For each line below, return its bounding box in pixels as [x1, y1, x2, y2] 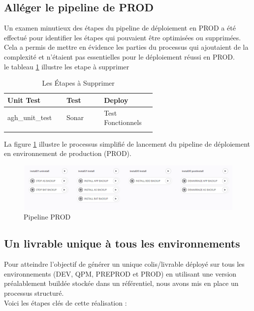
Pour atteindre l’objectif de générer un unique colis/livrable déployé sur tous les [4, 259, 245, 269]
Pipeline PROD [24, 212, 71, 222]
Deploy [104, 94, 128, 105]
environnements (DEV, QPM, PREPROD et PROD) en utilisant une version [4, 268, 237, 279]
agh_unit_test [7, 112, 52, 123]
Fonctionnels [104, 117, 142, 127]
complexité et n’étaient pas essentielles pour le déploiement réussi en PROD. [4, 51, 235, 62]
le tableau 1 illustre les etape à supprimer [4, 61, 129, 71]
